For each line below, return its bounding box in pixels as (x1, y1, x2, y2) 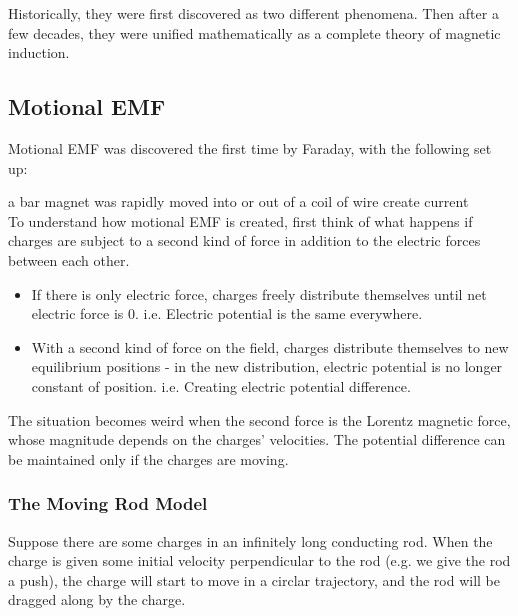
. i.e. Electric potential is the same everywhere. (134, 303, 423, 324)
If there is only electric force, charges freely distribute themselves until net (31, 283, 487, 304)
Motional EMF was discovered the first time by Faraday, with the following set (8, 137, 492, 158)
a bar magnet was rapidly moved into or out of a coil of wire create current (8, 191, 469, 212)
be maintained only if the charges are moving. (8, 448, 289, 469)
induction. (8, 42, 70, 63)
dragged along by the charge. (8, 589, 186, 610)
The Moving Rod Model (8, 491, 208, 516)
